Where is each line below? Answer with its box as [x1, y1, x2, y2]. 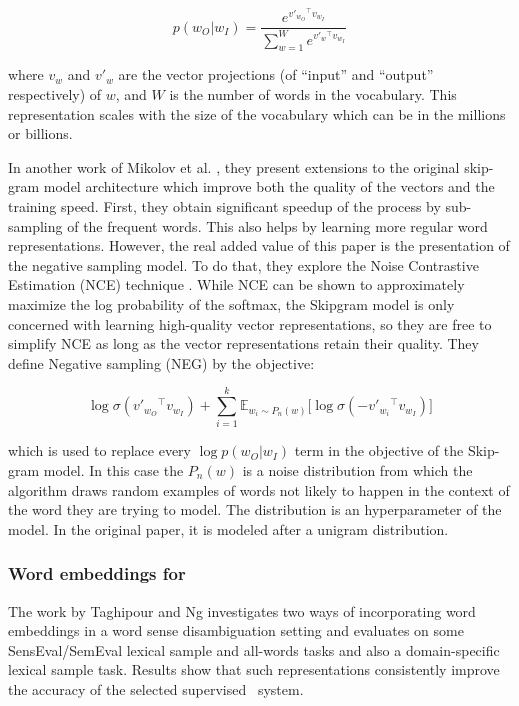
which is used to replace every [8, 440, 191, 461]
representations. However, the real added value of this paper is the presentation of [8, 235, 510, 256]
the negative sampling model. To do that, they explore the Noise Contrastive [8, 254, 479, 275]
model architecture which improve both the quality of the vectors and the [43, 176, 495, 197]
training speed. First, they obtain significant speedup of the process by [8, 195, 441, 216]
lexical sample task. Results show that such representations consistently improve [8, 659, 500, 680]
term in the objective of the [294, 440, 464, 461]
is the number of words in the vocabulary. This [169, 83, 457, 104]
